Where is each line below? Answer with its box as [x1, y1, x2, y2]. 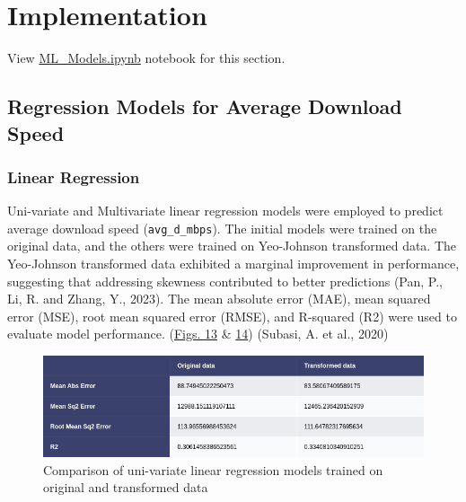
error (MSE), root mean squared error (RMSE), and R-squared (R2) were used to [7, 306, 457, 325]
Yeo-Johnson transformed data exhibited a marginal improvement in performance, [7, 253, 460, 272]
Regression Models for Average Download [7, 92, 402, 120]
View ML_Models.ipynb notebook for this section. [7, 48, 286, 67]
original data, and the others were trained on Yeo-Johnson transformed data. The [7, 236, 457, 255]
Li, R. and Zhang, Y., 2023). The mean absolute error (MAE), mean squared [7, 289, 431, 308]
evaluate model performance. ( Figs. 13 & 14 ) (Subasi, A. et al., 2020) [7, 324, 389, 343]
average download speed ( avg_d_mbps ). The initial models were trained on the [7, 218, 437, 237]
